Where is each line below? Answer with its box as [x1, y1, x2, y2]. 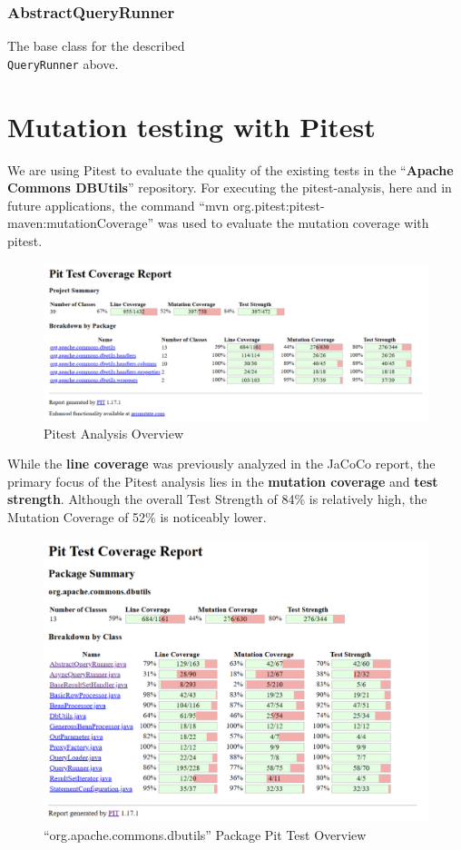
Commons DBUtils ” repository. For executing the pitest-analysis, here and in [7, 178, 452, 197]
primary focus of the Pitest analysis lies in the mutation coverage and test [7, 471, 438, 490]
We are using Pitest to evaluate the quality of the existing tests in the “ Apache [7, 160, 454, 179]
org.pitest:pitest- [233, 195, 325, 214]
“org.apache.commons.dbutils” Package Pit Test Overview [44, 825, 367, 844]
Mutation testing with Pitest [7, 107, 376, 144]
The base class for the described [7, 36, 185, 55]
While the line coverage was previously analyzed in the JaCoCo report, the [7, 454, 436, 473]
